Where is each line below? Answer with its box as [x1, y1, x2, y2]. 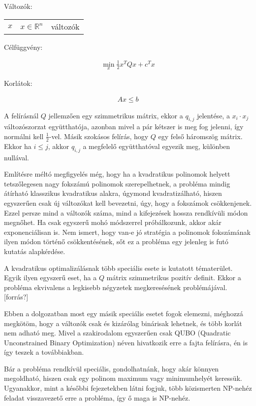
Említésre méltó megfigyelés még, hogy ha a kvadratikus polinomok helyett [4, 169, 230, 179]
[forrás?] [4, 292, 29, 302]
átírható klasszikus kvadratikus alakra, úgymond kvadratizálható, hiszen [4, 188, 222, 198]
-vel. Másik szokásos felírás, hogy [49, 131, 149, 141]
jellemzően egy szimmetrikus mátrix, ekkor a [48, 110, 183, 120]
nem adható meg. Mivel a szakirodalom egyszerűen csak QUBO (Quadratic [4, 328, 231, 338]
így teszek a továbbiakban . [4, 347, 84, 357]
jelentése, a [196, 110, 230, 120]
